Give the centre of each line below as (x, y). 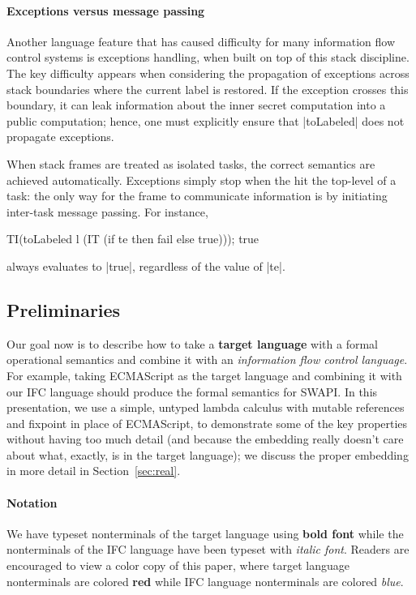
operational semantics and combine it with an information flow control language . (207, 360)
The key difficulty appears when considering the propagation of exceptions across (208, 73)
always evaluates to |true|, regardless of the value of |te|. (146, 265)
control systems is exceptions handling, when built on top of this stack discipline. (208, 57)
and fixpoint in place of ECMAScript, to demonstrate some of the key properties (207, 423)
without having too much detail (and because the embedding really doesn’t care (205, 439)
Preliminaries (64, 309)
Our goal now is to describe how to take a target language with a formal (192, 343)
